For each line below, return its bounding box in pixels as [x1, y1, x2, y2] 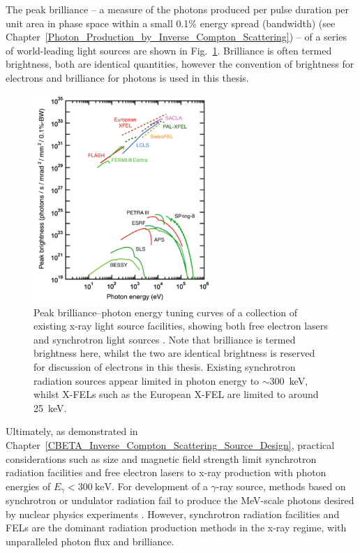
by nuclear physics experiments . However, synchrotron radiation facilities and [6, 506, 340, 521]
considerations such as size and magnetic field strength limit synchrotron [6, 451, 317, 466]
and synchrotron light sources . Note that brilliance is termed [33, 332, 296, 346]
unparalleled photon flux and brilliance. [6, 534, 174, 549]
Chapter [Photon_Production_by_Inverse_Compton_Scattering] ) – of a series [6, 29, 347, 44]
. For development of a [112, 478, 208, 493]
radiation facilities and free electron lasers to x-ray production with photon [6, 465, 327, 480]
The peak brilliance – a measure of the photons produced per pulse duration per [6, 2, 350, 16]
